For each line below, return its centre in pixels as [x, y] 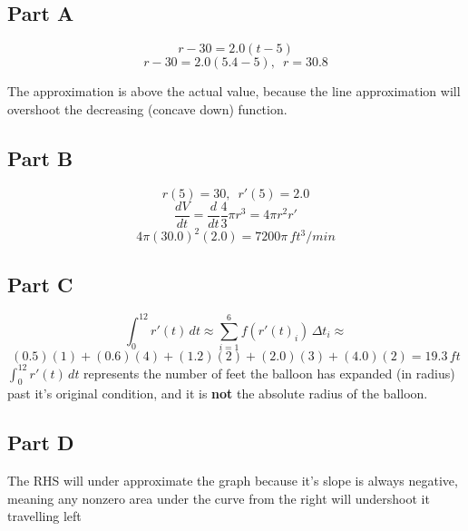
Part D [41, 442]
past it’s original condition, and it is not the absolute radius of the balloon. [218, 393]
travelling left [44, 516]
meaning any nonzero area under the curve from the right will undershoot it [219, 498]
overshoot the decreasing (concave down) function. [147, 108]
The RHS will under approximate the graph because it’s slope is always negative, [233, 481]
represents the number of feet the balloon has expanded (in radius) [269, 373]
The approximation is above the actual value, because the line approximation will [234, 91]
